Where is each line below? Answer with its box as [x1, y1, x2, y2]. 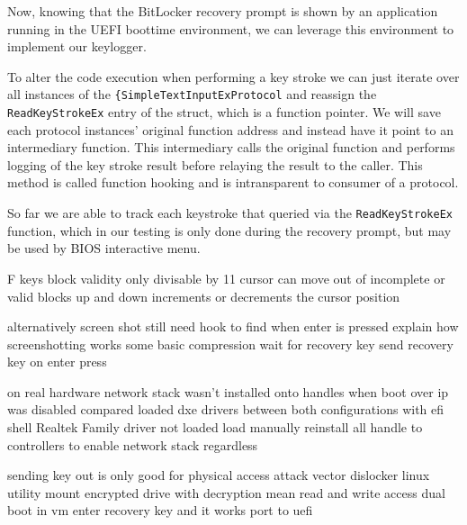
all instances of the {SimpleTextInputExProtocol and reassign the [7, 85, 377, 104]
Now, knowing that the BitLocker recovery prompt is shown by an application [7, 2, 438, 20]
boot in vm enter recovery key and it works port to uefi [7, 501, 313, 520]
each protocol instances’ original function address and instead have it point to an [7, 120, 454, 139]
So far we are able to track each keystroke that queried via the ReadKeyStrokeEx [7, 204, 453, 222]
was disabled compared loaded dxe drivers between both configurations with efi [7, 400, 445, 419]
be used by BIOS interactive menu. [7, 239, 201, 258]
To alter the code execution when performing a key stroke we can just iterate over [7, 67, 460, 86]
